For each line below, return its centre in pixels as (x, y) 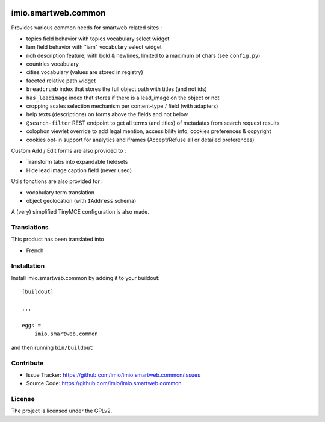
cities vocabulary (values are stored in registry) (85, 72)
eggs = (32, 325)
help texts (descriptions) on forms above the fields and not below (107, 114)
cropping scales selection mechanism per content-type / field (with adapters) (122, 106)
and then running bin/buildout (52, 347)
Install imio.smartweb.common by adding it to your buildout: (85, 278)
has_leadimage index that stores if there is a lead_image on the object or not (123, 98)
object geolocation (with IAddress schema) (81, 200)
